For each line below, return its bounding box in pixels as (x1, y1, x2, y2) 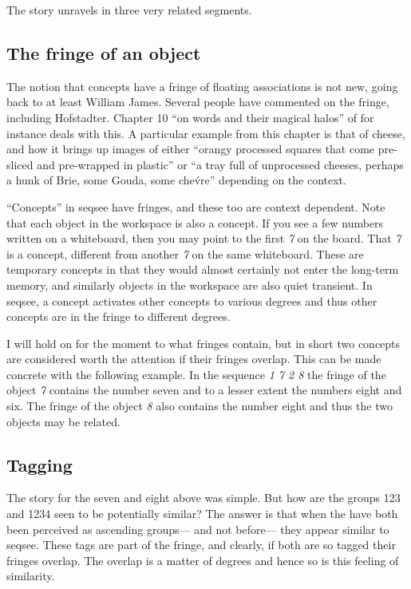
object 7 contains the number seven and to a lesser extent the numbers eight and (6, 381, 402, 398)
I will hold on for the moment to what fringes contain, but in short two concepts (6, 334, 401, 351)
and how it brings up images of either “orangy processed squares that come (6, 140, 375, 157)
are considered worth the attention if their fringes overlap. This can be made (6, 350, 381, 367)
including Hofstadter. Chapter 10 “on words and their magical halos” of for (6, 109, 374, 125)
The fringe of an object (6, 40, 201, 65)
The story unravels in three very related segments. (6, 2, 252, 18)
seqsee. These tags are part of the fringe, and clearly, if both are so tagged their (6, 536, 396, 553)
